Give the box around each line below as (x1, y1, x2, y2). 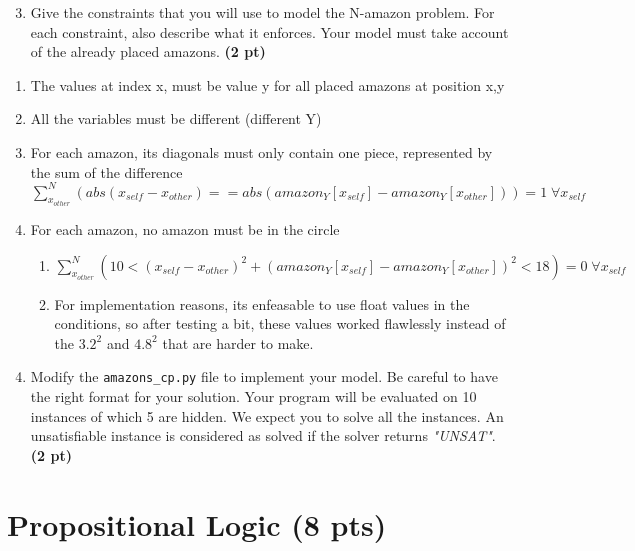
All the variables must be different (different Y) (30, 108, 322, 129)
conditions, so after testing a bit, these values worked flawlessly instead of (54, 313, 506, 334)
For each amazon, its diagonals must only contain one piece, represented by (30, 141, 493, 162)
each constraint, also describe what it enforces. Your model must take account (30, 21, 509, 42)
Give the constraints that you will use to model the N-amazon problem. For (30, 2, 495, 22)
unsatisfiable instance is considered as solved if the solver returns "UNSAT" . (30, 425, 496, 446)
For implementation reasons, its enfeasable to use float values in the (54, 293, 470, 314)
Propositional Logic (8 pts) (7, 503, 387, 544)
